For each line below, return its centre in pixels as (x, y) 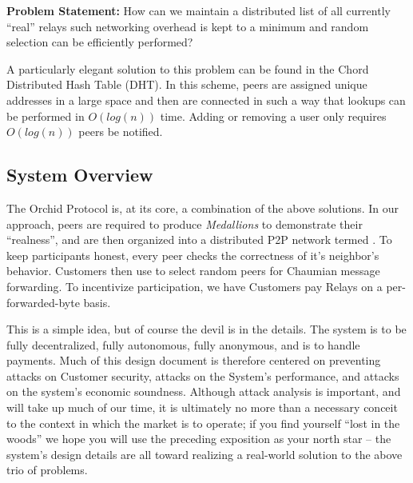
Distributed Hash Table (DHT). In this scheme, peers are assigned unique (187, 84)
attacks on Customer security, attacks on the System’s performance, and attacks (203, 375)
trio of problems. (47, 470)
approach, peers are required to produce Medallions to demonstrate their (185, 224)
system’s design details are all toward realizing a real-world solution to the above (205, 454)
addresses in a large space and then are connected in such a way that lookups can (206, 100)
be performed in (46, 116)
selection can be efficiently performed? (100, 42)
